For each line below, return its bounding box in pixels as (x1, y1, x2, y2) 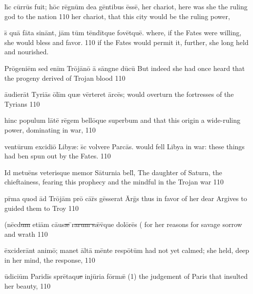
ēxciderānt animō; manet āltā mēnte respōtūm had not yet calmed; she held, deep (4, 245, 250, 255)
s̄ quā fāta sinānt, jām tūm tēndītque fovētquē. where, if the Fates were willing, (4, 27, 242, 38)
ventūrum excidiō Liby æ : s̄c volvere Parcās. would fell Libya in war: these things (4, 141, 245, 151)
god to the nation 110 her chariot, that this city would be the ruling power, (4, 11, 230, 21)
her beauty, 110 (4, 281, 51, 291)
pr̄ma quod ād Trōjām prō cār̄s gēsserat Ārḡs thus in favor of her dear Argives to (4, 193, 247, 203)
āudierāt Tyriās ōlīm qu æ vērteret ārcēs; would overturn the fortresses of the (4, 89, 234, 99)
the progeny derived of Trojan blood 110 (4, 72, 126, 83)
